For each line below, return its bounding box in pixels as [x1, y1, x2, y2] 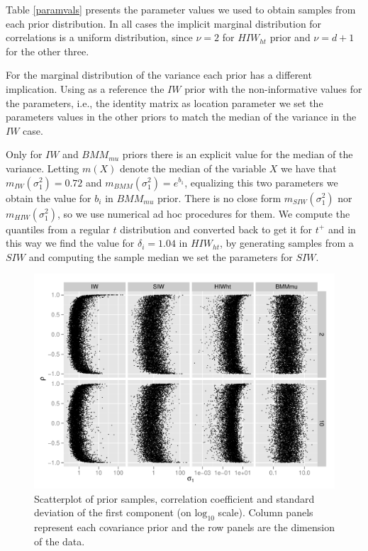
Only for [6, 147, 43, 162]
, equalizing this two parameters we [184, 174, 338, 189]
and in [328, 221, 356, 236]
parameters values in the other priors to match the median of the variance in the [6, 109, 357, 124]
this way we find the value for [6, 235, 135, 250]
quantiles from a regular [6, 221, 110, 236]
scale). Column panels [218, 505, 313, 520]
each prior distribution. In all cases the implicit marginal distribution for [6, 16, 322, 30]
